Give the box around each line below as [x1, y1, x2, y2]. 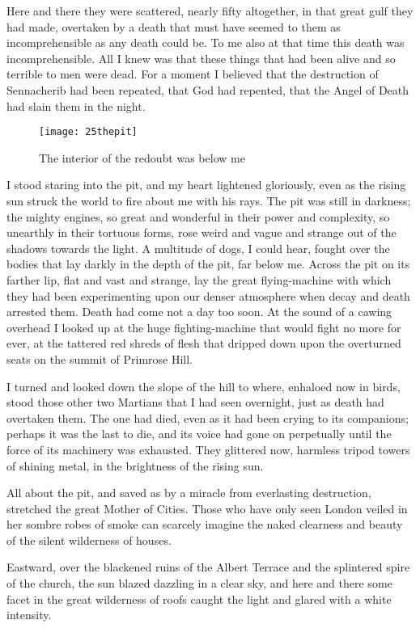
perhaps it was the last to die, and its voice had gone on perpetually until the [6, 425, 392, 442]
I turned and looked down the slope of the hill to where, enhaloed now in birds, [6, 377, 401, 394]
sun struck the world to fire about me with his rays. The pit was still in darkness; [6, 192, 411, 209]
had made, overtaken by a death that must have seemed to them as [6, 18, 341, 35]
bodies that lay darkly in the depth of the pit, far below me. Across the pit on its [6, 255, 410, 272]
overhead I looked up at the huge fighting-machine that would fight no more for [6, 318, 401, 335]
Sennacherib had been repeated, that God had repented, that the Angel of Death [6, 81, 409, 98]
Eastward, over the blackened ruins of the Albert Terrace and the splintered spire [6, 558, 410, 575]
